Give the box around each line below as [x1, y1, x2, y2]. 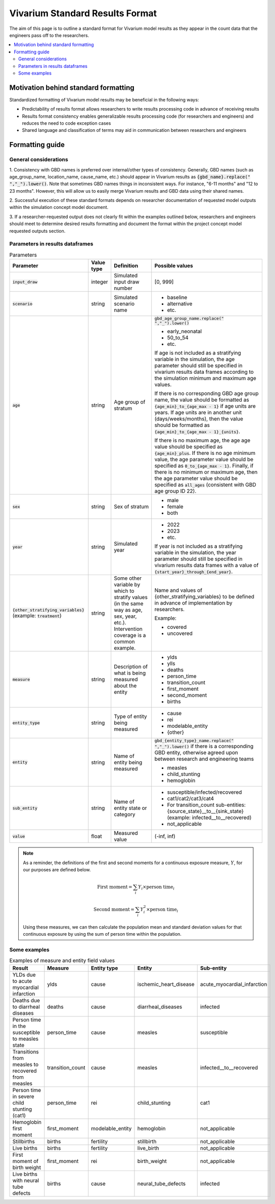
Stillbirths [12, 1138, 35, 1145]
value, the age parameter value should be [154, 456, 254, 463]
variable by [114, 581, 141, 588]
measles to [12, 1061, 39, 1068]
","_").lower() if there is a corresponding [154, 743, 254, 750]
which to [114, 587, 134, 594]
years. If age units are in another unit [154, 409, 242, 416]
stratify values [114, 594, 148, 601]
